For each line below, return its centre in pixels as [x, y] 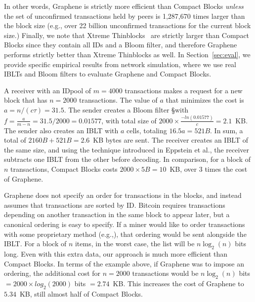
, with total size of [129, 120]
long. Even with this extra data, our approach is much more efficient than [116, 254]
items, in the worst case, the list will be [135, 244]
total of [15, 140]
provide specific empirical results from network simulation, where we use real [120, 64]
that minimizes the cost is [205, 100]
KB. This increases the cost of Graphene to [178, 283]
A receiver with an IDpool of [48, 90]
